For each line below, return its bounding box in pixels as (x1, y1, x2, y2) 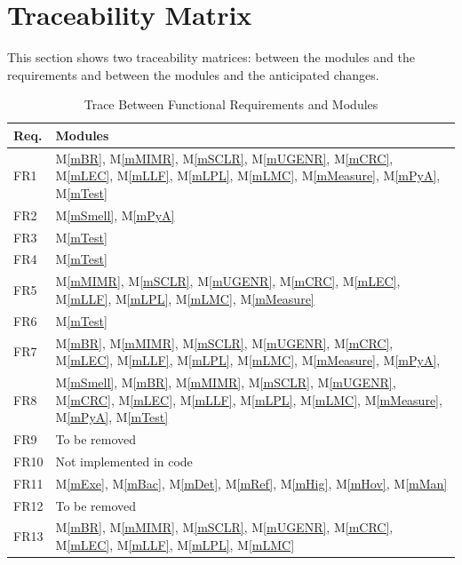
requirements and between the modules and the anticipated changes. (7, 65, 379, 84)
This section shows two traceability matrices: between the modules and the (7, 48, 415, 67)
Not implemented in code (55, 451, 193, 470)
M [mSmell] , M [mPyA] (55, 205, 175, 224)
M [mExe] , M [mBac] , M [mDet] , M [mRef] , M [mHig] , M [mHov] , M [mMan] (55, 473, 448, 492)
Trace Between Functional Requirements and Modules (84, 95, 378, 114)
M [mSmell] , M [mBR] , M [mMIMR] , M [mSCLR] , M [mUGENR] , (55, 373, 396, 392)
